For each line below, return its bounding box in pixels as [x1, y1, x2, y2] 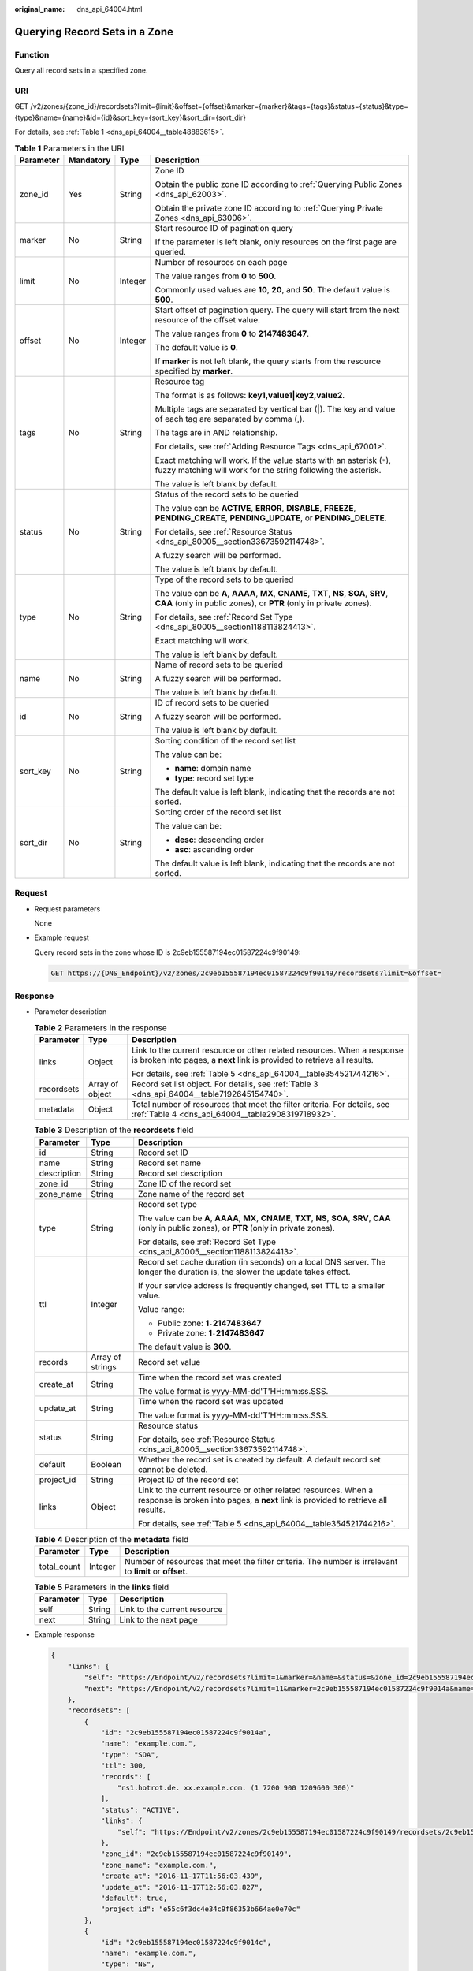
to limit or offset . [125, 1566, 188, 1577]
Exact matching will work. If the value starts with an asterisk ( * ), [155, 454, 392, 465]
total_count [39, 1561, 80, 1572]
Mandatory [68, 155, 111, 166]
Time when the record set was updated [138, 1395, 284, 1407]
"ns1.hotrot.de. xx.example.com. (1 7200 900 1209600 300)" [117, 1783, 355, 1793]
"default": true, [100, 1893, 168, 1902]
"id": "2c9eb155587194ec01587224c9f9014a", [100, 1728, 272, 1738]
